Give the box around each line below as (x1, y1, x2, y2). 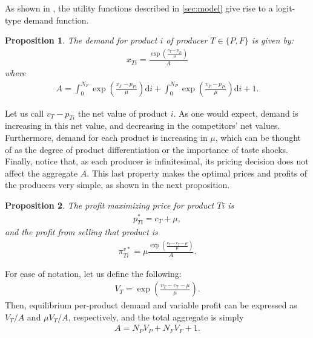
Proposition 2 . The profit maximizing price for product (5, 198, 214, 211)
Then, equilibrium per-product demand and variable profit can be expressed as (5, 299, 297, 311)
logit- (275, 2, 295, 14)
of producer (166, 34, 208, 47)
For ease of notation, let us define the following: (5, 267, 182, 279)
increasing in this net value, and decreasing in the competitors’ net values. (5, 119, 280, 132)
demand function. (24, 13, 89, 26)
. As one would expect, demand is (173, 106, 298, 119)
